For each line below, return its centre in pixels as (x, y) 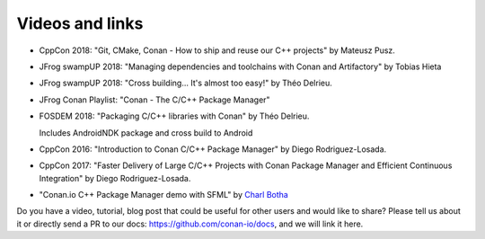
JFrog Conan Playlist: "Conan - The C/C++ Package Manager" (154, 100)
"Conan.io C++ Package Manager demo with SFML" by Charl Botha (164, 195)
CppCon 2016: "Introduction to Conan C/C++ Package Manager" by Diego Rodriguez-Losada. (213, 149)
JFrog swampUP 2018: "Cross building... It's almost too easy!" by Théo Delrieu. (185, 83)
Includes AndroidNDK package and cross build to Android (146, 133)
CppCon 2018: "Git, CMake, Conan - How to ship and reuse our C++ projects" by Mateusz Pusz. (217, 50)
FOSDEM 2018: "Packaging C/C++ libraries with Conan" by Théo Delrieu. (174, 116)
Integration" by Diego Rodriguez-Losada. (115, 178)
